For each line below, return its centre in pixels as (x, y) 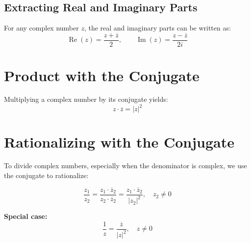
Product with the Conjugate (102, 76)
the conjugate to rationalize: (46, 175)
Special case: (26, 216)
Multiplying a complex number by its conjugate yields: (86, 99)
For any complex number (41, 28)
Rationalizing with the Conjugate (119, 142)
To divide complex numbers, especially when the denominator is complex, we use (125, 166)
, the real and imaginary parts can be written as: (157, 28)
